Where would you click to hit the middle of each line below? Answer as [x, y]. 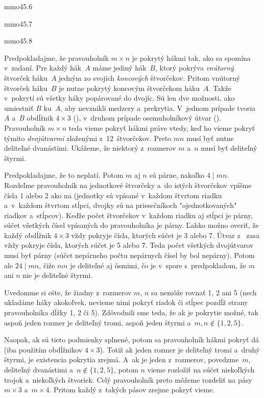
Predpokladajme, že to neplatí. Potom [64, 175]
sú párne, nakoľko [177, 175]
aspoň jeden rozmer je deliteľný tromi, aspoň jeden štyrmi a [98, 322]
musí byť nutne [210, 138]
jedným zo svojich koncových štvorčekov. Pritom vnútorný [149, 77]
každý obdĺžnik [28, 235]
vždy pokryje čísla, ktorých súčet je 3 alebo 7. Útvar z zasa [165, 235]
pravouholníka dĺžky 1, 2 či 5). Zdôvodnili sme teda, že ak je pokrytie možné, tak [131, 312]
